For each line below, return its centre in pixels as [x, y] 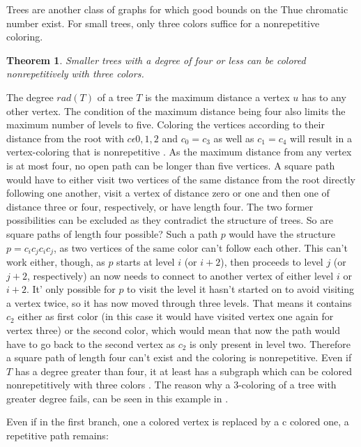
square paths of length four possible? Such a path [112, 233]
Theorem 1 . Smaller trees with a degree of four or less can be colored [156, 60]
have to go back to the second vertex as [91, 343]
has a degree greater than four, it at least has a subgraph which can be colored [183, 371]
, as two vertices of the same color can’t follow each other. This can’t [200, 247]
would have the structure [282, 233]
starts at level [146, 261]
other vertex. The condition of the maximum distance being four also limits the [176, 111]
